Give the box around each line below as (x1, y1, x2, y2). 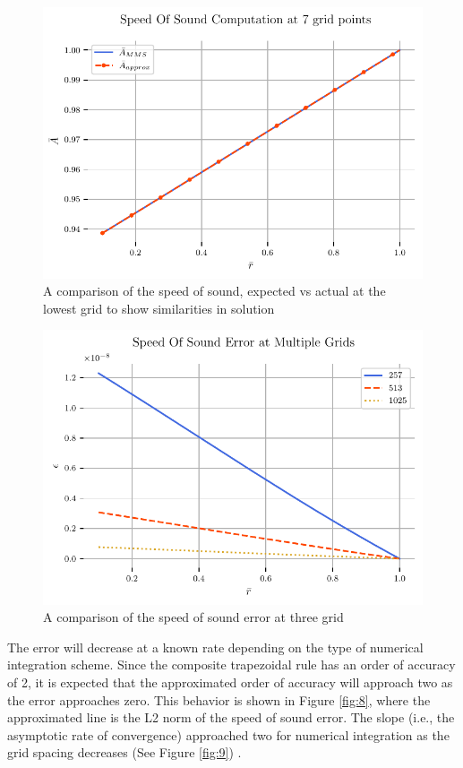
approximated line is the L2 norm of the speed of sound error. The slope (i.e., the (7, 708, 455, 727)
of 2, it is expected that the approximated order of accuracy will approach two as (7, 672, 453, 691)
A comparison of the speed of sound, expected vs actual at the (43, 281, 386, 300)
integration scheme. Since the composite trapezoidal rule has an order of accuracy (7, 655, 456, 674)
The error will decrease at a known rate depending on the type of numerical (7, 637, 424, 656)
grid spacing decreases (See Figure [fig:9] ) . (7, 743, 242, 762)
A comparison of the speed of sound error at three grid (43, 608, 344, 626)
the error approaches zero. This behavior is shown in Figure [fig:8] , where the (7, 690, 431, 709)
